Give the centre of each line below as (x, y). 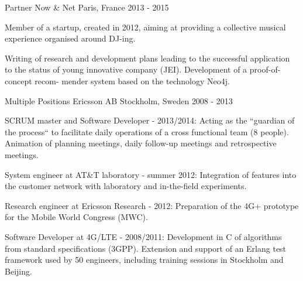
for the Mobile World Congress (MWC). (76, 217)
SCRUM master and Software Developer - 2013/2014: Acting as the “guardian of (150, 120)
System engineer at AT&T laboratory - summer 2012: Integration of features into (151, 174)
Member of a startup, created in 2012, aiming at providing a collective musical (145, 27)
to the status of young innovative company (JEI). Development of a (126, 69)
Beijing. (18, 271)
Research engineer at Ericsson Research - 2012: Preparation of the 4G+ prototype (152, 205)
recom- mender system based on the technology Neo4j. (132, 80)
